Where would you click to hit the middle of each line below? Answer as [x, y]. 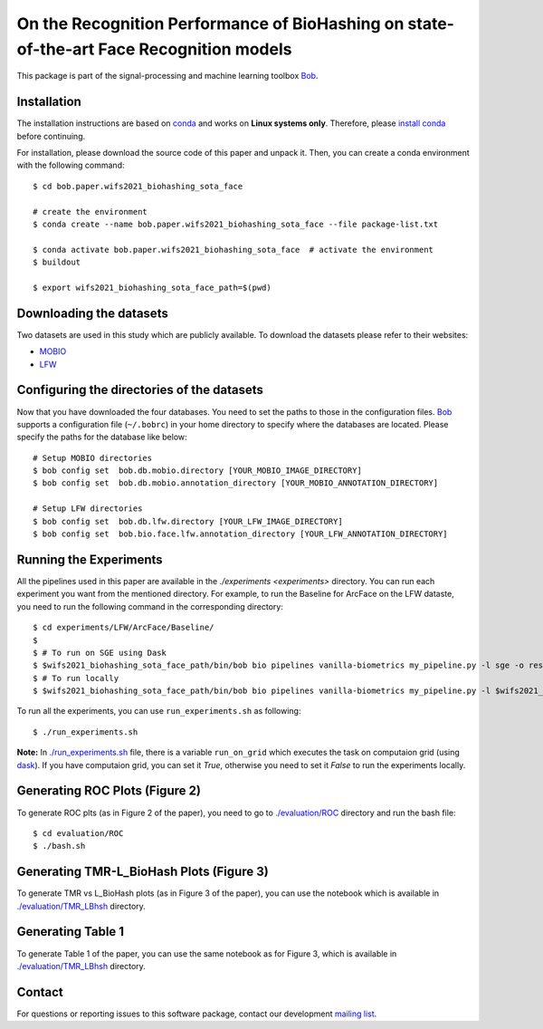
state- [431, 24]
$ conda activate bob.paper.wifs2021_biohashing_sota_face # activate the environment [233, 250]
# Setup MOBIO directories [93, 458]
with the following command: [71, 165]
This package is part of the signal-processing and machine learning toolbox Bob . [167, 76]
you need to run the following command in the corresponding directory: [150, 606]
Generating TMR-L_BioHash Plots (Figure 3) [143, 872]
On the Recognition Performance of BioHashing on [210, 24]
